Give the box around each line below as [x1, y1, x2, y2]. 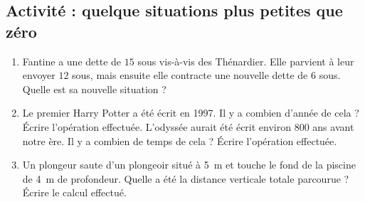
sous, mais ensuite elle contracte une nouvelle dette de [72, 68, 308, 83]
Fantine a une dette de [22, 53, 122, 68]
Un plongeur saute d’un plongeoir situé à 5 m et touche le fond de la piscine [22, 157, 356, 172]
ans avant [312, 119, 354, 134]
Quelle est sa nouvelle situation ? [22, 81, 166, 96]
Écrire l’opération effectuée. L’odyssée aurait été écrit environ [22, 119, 291, 134]
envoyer [22, 68, 55, 83]
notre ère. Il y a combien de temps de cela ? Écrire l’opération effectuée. [22, 133, 337, 148]
